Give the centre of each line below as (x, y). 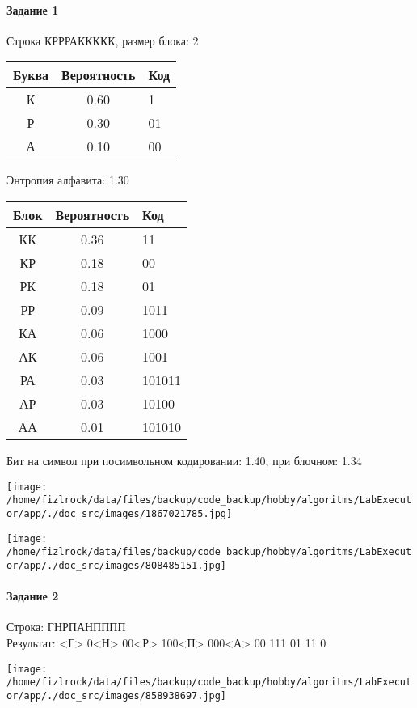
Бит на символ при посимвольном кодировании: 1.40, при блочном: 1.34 (184, 460)
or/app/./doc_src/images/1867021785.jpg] (120, 513)
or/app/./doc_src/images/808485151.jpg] (117, 565)
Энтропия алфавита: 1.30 (68, 180)
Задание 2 (33, 596)
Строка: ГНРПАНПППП (66, 627)
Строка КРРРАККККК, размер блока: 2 (103, 40)
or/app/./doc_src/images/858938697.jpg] (117, 695)
